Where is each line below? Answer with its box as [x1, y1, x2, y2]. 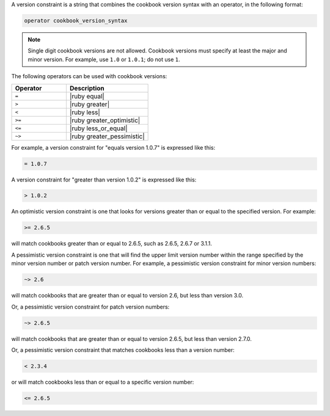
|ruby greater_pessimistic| [69, 132, 145, 140]
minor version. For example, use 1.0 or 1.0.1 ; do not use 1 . [28, 56, 180, 63]
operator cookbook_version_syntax [24, 17, 128, 24]
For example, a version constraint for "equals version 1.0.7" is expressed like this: [11, 144, 216, 151]
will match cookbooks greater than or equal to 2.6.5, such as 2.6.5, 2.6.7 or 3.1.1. [11, 240, 212, 247]
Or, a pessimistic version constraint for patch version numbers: [11, 303, 170, 310]
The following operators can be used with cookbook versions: [11, 73, 167, 80]
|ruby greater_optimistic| [69, 116, 141, 125]
